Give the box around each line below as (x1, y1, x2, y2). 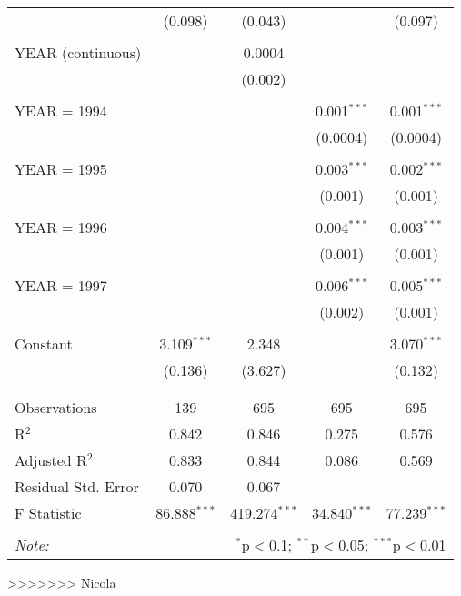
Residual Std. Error (15, 476, 139, 497)
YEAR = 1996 (15, 217, 107, 237)
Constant (15, 333, 73, 354)
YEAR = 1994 (15, 100, 107, 121)
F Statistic (15, 502, 82, 523)
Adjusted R (15, 450, 87, 470)
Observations (15, 397, 97, 418)
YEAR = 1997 (15, 275, 107, 296)
